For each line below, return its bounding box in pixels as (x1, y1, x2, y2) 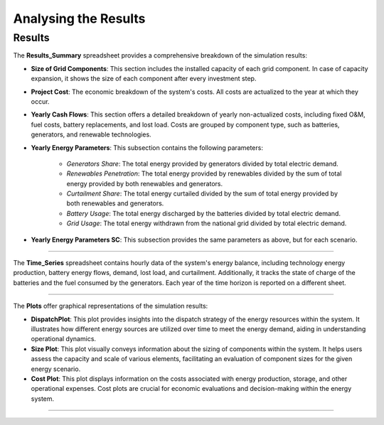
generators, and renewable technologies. (31, 130, 152, 139)
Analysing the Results (13, 11, 146, 26)
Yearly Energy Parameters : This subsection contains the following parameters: (31, 143, 263, 152)
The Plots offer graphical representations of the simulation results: (13, 302, 208, 311)
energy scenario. (31, 365, 81, 373)
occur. (31, 97, 50, 106)
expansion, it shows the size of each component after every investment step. (31, 75, 257, 83)
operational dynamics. (31, 335, 96, 343)
